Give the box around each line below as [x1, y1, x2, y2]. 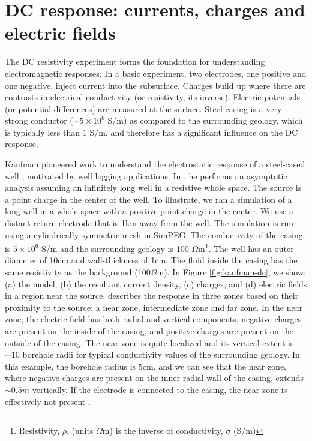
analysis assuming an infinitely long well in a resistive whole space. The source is [5, 181, 302, 194]
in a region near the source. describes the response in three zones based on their [5, 289, 299, 302]
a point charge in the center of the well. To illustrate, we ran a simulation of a [5, 193, 292, 205]
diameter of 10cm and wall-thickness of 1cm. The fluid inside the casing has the [5, 254, 298, 266]
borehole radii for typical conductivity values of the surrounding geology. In [22, 348, 300, 361]
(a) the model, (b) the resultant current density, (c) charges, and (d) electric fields [5, 277, 307, 290]
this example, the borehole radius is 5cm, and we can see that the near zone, [5, 359, 286, 372]
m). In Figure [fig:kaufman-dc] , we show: [157, 266, 306, 278]
